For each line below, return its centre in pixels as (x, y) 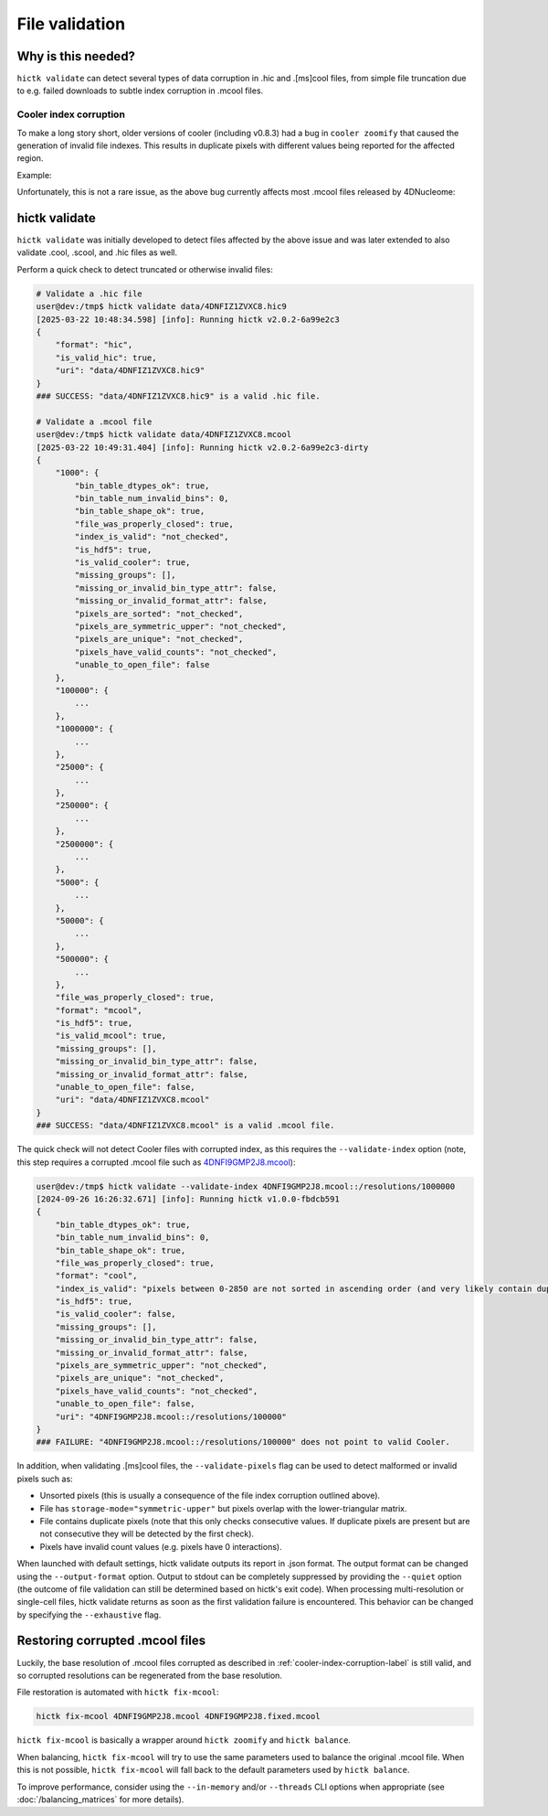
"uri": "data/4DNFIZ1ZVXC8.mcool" (132, 1100)
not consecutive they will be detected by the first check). (147, 1534)
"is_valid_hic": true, (106, 358)
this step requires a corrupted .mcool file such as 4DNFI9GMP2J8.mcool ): (156, 1162)
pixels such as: (45, 1479)
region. (30, 158)
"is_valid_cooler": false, (116, 1314)
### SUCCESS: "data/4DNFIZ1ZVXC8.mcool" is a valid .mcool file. (185, 1126)
